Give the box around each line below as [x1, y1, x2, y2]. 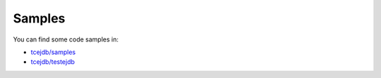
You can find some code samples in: [13, 35, 119, 44]
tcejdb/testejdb [30, 58, 75, 66]
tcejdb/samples [30, 48, 76, 56]
